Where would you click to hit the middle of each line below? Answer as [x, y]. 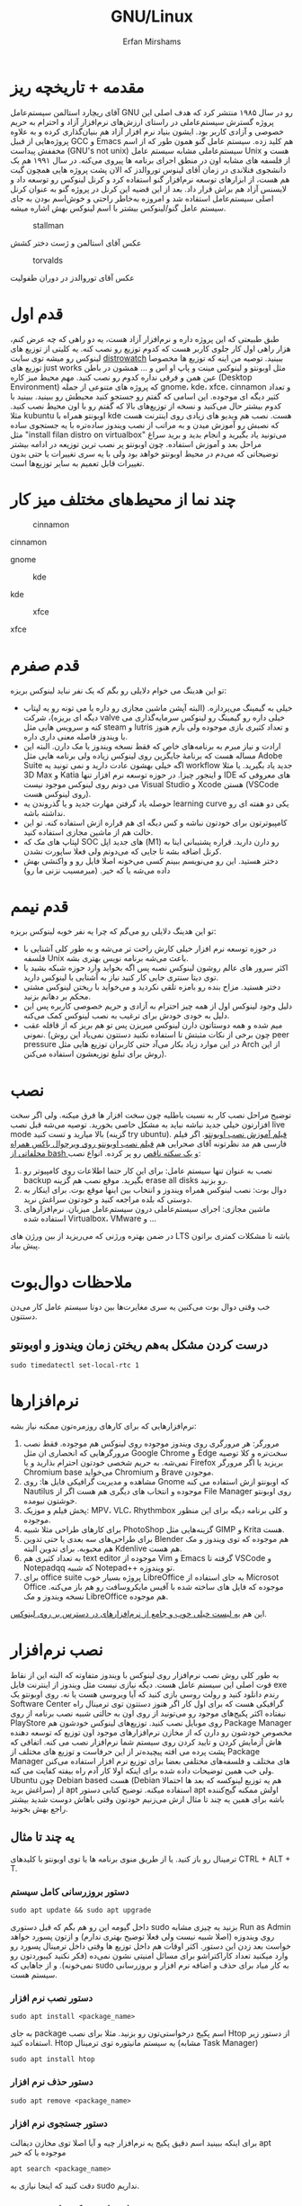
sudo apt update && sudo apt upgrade [81, 1910]
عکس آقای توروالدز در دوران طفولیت [72, 277]
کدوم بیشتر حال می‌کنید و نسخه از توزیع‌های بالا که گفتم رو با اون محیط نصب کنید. [146, 406]
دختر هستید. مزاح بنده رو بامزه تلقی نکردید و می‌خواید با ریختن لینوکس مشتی [152, 987]
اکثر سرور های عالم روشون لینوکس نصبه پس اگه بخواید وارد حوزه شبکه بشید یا [155, 968]
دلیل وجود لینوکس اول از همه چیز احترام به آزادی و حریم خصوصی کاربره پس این [158, 1006]
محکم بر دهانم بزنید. [57, 997]
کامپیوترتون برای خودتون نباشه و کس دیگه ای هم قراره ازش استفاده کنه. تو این [155, 822]
